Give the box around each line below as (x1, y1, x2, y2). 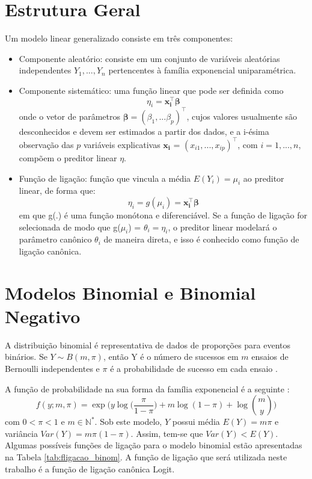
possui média (172, 415, 220, 428)
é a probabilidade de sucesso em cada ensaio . (110, 362, 278, 375)
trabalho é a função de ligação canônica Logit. (5, 462, 175, 475)
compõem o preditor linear (19, 151, 117, 164)
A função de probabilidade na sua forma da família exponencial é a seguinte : (5, 382, 290, 395)
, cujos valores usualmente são (186, 110, 297, 122)
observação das (19, 138, 74, 150)
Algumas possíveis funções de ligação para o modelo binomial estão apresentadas (5, 439, 302, 451)
